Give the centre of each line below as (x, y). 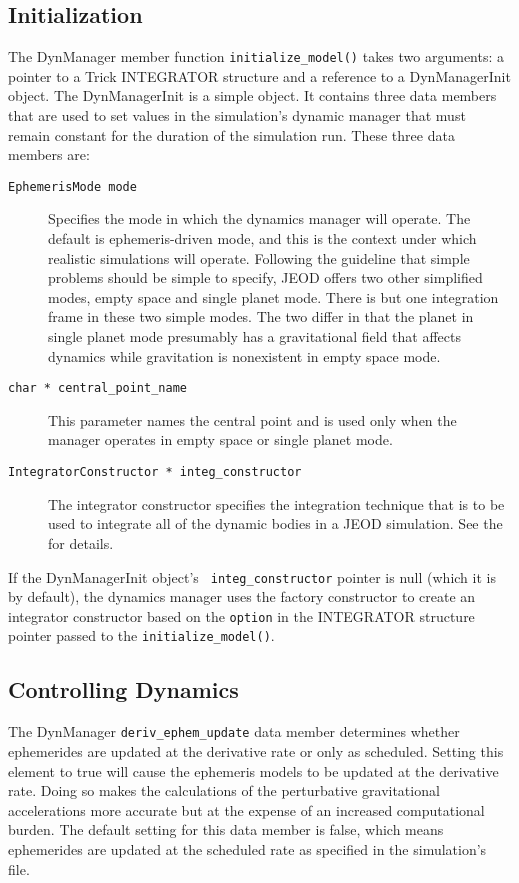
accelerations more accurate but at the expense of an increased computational (246, 809)
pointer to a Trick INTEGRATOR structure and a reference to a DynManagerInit (259, 75)
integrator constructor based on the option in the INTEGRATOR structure (241, 615)
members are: (49, 154)
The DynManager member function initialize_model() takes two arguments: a (256, 56)
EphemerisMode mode (72, 186)
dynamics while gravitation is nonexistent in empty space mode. (244, 355)
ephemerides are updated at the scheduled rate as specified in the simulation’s (247, 848)
